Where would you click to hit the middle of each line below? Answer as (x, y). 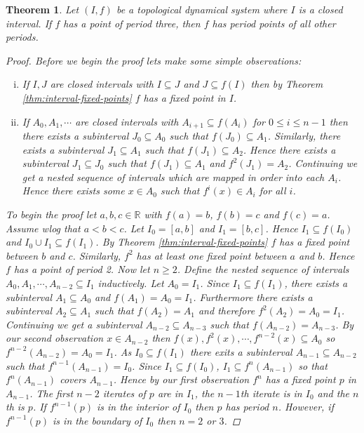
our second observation (55, 338)
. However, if (306, 407)
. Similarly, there (304, 136)
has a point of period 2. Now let (82, 269)
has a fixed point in (184, 97)
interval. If (29, 23)
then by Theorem (287, 84)
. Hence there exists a (289, 149)
